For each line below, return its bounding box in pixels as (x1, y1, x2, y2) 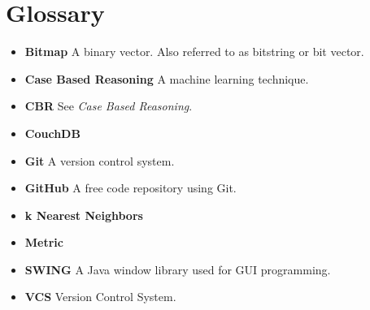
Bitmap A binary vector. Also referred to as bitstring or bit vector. (24, 43, 364, 60)
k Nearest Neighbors (24, 206, 143, 223)
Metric (24, 234, 63, 251)
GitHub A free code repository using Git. (24, 179, 237, 196)
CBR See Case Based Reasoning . (24, 97, 193, 114)
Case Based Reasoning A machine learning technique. (24, 70, 309, 87)
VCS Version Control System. (24, 288, 176, 305)
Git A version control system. (24, 152, 175, 169)
